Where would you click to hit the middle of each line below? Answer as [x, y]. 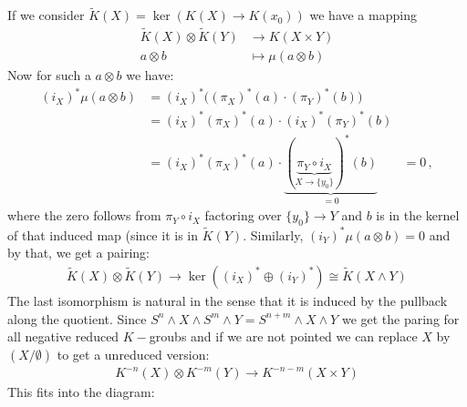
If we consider [46, 15]
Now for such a [49, 75]
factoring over [243, 215]
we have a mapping [363, 15]
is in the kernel [418, 215]
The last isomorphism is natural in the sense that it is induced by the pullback [228, 300]
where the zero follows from [84, 215]
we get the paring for [400, 318]
